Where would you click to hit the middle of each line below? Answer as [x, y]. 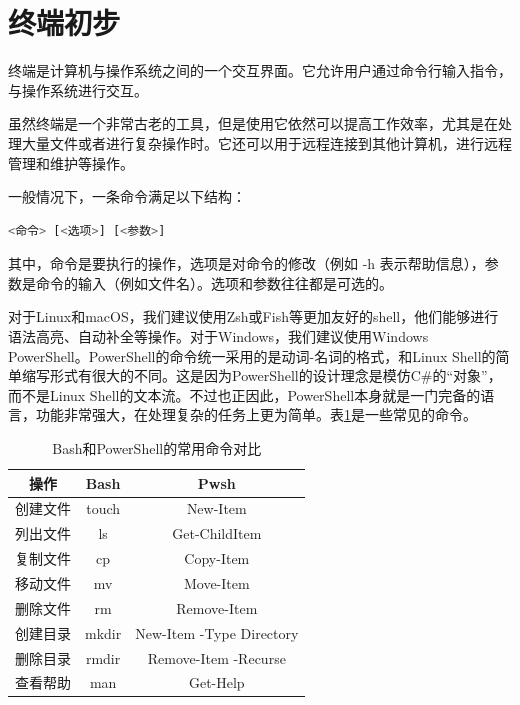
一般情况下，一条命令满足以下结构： [127, 196]
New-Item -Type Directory [217, 632]
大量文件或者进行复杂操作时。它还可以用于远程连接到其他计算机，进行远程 [266, 142]
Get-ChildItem [217, 533]
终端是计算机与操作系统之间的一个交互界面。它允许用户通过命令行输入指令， [260, 70]
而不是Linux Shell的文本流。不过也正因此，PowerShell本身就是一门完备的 [244, 394]
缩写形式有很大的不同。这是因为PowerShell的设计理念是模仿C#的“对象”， [261, 375]
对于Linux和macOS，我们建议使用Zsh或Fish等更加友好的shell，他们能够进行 [253, 316]
